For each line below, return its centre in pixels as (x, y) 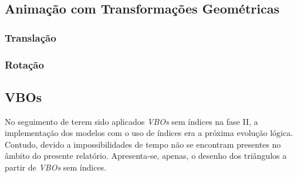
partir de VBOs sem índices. (56, 167)
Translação (31, 37)
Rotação (24, 64)
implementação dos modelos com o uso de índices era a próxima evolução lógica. (149, 133)
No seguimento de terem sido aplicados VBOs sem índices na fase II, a (131, 121)
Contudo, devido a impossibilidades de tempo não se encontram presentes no (143, 144)
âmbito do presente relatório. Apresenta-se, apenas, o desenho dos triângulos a (146, 156)
